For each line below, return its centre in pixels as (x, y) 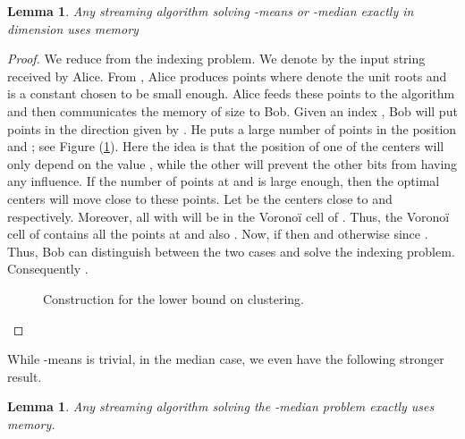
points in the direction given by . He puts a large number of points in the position (232, 128)
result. (25, 376)
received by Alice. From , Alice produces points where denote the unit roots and (227, 76)
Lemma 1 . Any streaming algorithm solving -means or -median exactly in (211, 11)
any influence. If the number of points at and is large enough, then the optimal (224, 181)
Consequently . (48, 269)
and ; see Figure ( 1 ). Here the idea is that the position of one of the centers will (226, 146)
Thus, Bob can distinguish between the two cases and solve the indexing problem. (231, 251)
